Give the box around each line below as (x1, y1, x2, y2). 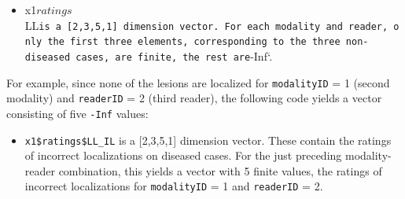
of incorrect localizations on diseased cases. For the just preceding (24, 147, 342, 164)
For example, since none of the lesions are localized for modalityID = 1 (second (6, 74, 390, 90)
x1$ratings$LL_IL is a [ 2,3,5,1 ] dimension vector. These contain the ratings (24, 131, 392, 148)
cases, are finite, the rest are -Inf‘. (75, 47, 273, 64)
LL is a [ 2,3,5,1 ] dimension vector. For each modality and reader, (24, 17, 388, 33)
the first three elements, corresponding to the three (47, 36, 341, 48)
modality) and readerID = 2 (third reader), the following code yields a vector (6, 90, 382, 106)
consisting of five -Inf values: (6, 105, 149, 121)
